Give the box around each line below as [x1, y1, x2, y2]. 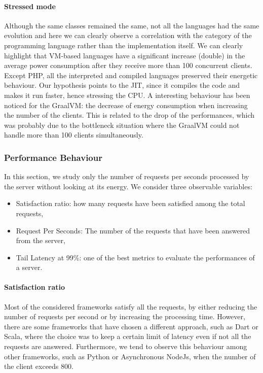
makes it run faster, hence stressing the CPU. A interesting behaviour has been [4, 89, 250, 100]
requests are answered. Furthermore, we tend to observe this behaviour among [4, 341, 247, 352]
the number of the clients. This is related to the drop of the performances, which [4, 110, 254, 120]
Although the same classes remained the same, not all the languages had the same [4, 20, 259, 30]
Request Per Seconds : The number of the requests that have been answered [16, 225, 250, 235]
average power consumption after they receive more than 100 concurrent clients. [4, 60, 252, 71]
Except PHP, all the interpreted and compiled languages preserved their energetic [4, 70, 258, 80]
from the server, [16, 235, 65, 246]
